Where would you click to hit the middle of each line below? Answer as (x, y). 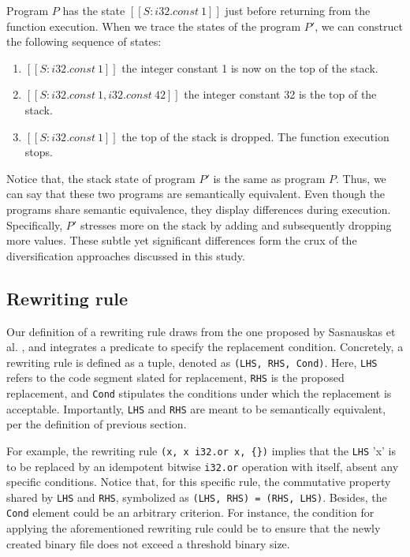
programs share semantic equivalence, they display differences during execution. (199, 209)
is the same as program (269, 178)
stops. (39, 152)
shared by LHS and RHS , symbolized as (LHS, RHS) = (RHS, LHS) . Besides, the (197, 497)
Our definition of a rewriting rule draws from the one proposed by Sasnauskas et (201, 331)
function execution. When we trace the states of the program (154, 26)
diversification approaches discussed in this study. (126, 255)
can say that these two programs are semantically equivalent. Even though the (196, 194)
